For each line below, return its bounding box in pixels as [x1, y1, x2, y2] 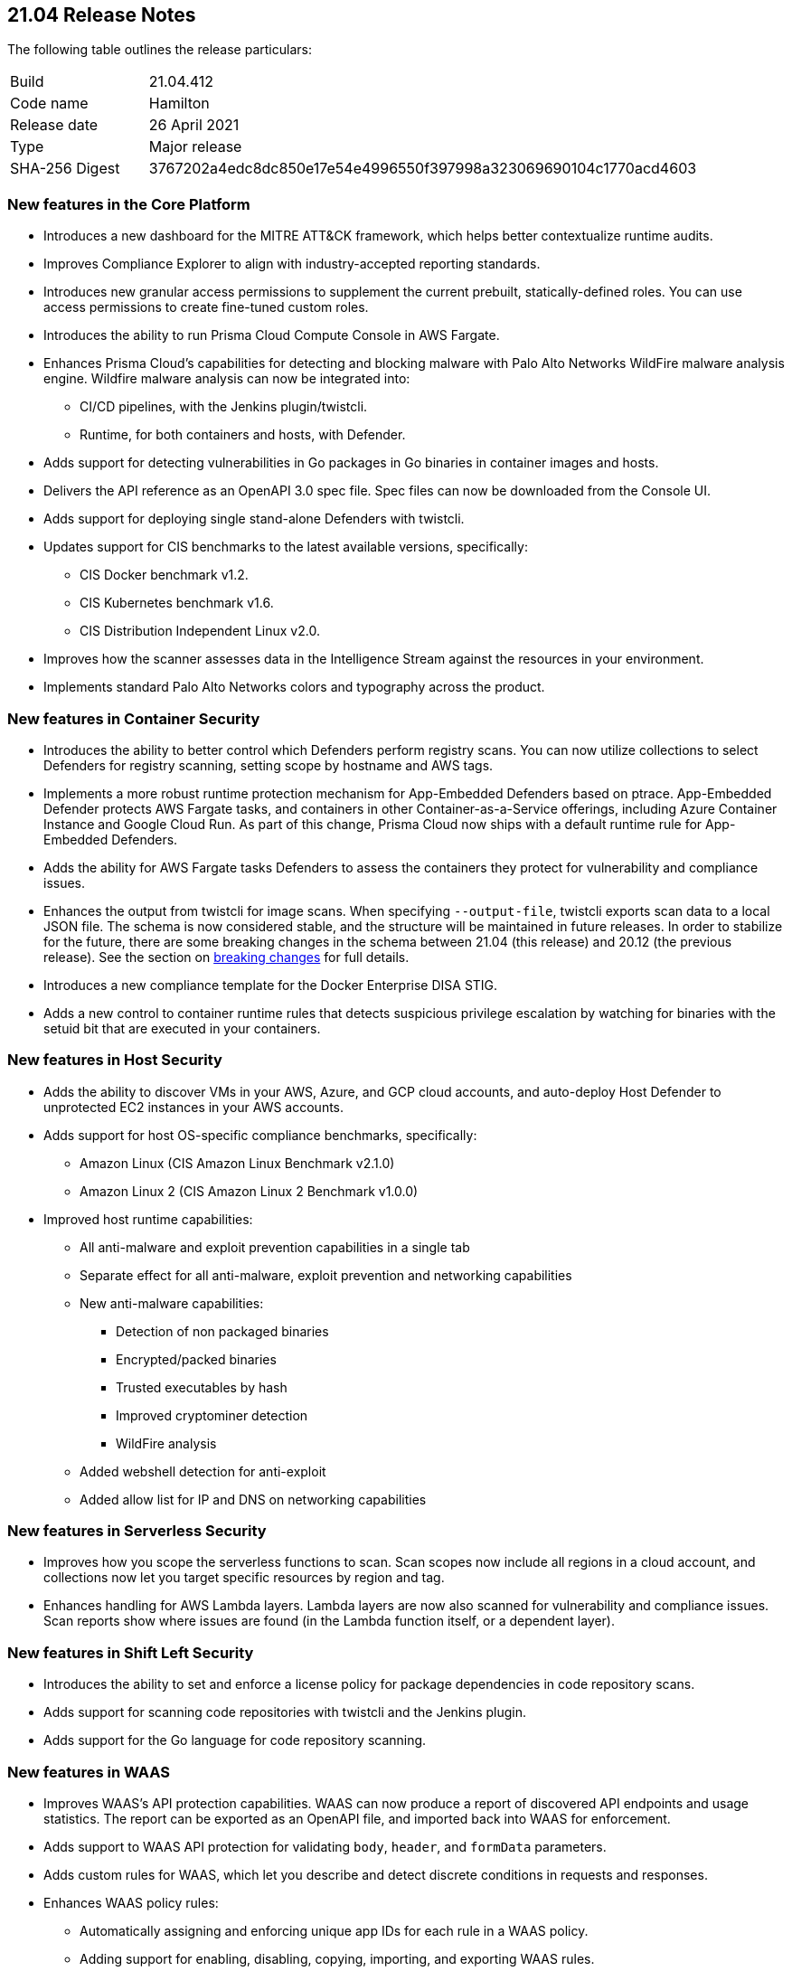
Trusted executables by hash [116, 1379, 288, 1395]
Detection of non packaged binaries [116, 1323, 329, 1339]
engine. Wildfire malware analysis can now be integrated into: [43, 371, 410, 387]
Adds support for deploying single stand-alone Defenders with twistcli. [43, 511, 465, 527]
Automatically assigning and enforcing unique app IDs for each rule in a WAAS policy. [80, 1922, 589, 1938]
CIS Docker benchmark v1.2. [80, 567, 249, 583]
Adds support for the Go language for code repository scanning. [43, 1732, 427, 1749]
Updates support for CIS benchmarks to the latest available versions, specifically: [43, 539, 528, 555]
